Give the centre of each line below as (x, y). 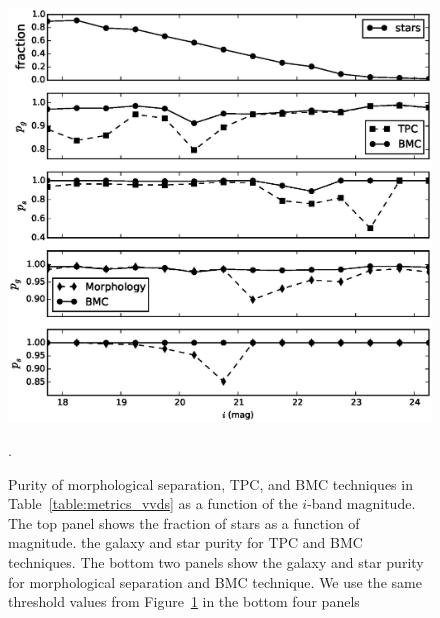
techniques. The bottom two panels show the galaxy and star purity (216, 562)
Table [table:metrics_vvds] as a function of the (153, 503)
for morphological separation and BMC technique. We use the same (215, 581)
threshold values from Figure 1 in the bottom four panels (184, 601)
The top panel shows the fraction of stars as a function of (184, 522)
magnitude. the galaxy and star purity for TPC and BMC (185, 542)
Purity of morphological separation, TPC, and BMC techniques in (210, 483)
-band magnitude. (361, 503)
